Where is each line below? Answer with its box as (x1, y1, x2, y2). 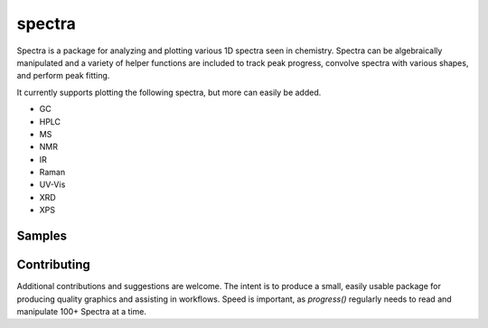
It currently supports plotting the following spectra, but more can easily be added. (16, 87, 322, 98)
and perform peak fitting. (16, 70, 110, 81)
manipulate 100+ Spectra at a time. (16, 305, 146, 316)
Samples (16, 229, 68, 244)
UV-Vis (39, 179, 66, 190)
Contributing (16, 258, 90, 273)
